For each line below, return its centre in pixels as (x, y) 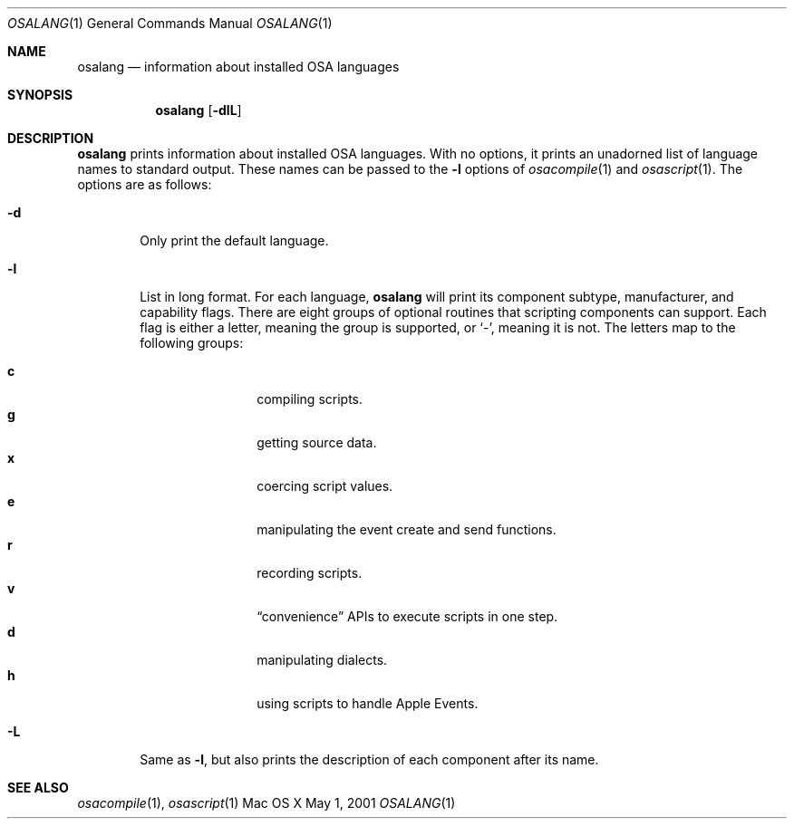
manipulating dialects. (322, 660)
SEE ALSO (38, 788)
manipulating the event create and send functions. (407, 529)
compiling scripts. (310, 399)
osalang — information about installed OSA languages (238, 67)
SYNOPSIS (40, 95)
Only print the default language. (234, 240)
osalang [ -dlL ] (198, 110)
